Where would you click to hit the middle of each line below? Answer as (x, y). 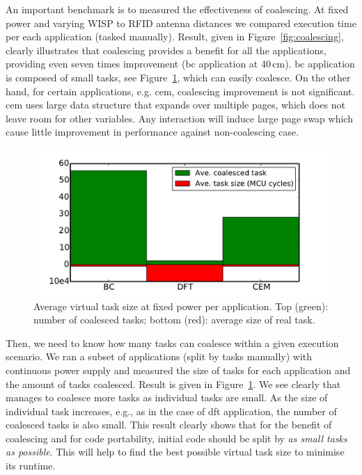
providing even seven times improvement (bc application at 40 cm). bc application (180, 64)
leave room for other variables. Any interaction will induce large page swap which (179, 118)
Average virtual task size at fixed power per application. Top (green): (181, 306)
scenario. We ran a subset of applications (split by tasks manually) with (159, 356)
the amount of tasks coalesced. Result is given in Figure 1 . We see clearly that (173, 384)
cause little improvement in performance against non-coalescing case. (152, 132)
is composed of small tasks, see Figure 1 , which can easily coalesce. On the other (178, 77)
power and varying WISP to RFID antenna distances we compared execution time (181, 23)
